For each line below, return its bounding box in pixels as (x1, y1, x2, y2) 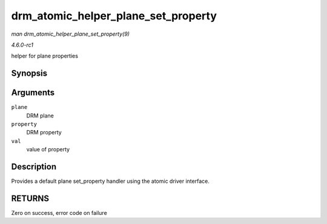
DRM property (26, 129, 62, 136)
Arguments (11, 88, 55, 98)
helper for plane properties (11, 52, 79, 60)
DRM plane (26, 112, 54, 119)
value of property (26, 146, 70, 153)
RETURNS (11, 193, 50, 203)
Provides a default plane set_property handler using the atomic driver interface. (11, 177, 210, 185)
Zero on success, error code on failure (11, 209, 107, 217)
